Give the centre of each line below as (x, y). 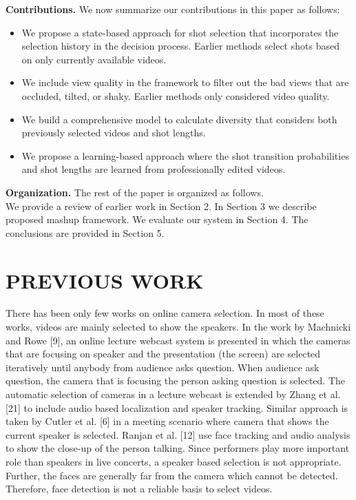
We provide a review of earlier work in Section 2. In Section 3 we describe (161, 206)
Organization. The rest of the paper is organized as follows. (135, 192)
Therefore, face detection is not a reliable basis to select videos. (139, 489)
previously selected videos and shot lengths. (114, 133)
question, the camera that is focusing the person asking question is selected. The (175, 381)
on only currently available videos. (94, 59)
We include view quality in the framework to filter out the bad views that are (185, 82)
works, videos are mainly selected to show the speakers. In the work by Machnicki (178, 327)
